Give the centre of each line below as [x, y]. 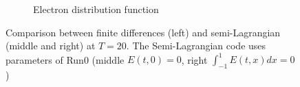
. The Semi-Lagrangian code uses [196, 46]
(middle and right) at [51, 46]
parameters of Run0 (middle [65, 59]
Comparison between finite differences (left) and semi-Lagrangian [143, 32]
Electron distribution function [96, 9]
